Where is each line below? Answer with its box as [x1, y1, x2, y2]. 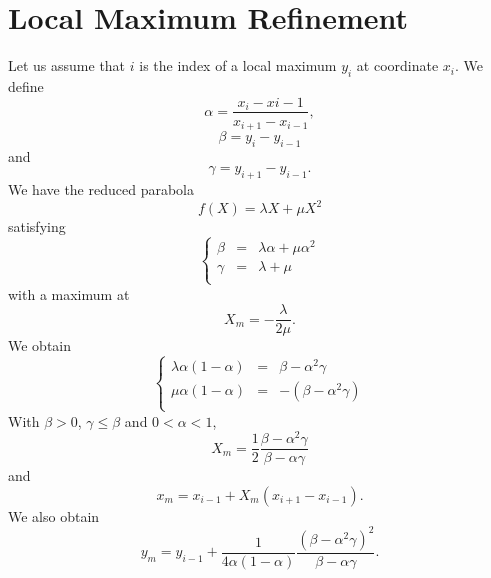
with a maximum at [8, 283, 130, 304]
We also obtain [8, 505, 100, 526]
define [8, 75, 44, 96]
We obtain [8, 335, 72, 356]
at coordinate [356, 55, 439, 76]
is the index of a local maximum [139, 55, 337, 76]
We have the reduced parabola [8, 179, 194, 200]
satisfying [8, 216, 66, 237]
